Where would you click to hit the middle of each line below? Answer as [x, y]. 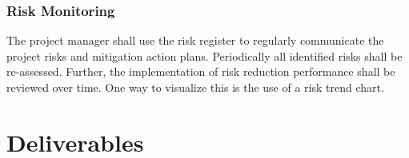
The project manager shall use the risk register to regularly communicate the [195, 40]
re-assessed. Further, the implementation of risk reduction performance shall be [201, 71]
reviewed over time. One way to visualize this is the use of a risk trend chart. [195, 87]
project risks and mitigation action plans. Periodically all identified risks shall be [204, 55]
